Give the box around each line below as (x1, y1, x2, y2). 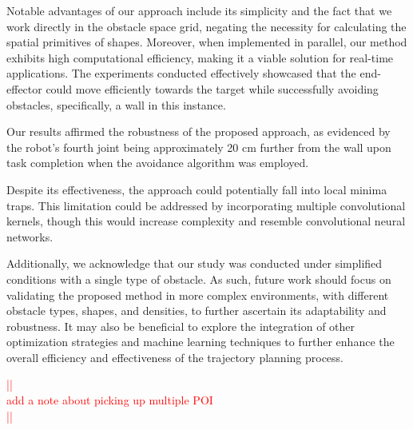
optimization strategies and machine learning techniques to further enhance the (6, 333, 395, 350)
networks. (6, 228, 54, 245)
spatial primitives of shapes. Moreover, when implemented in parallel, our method (6, 34, 407, 50)
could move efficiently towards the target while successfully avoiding (46, 80, 379, 97)
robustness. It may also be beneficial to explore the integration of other (6, 317, 355, 334)
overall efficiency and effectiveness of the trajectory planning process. (6, 348, 344, 365)
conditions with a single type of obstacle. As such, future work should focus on (6, 270, 391, 287)
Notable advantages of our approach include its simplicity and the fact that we (6, 2, 392, 18)
